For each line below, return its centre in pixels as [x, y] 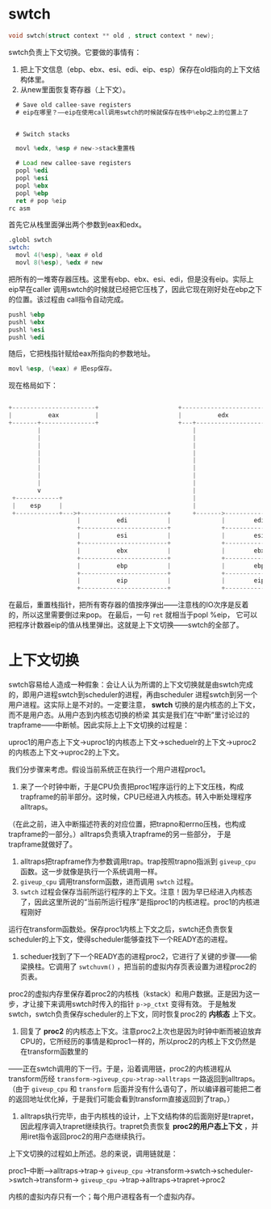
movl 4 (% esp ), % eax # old [59, 256]
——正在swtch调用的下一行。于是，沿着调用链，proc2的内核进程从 [120, 1069]
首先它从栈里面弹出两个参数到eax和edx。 [77, 225]
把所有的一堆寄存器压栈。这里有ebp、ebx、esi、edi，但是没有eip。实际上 [131, 279]
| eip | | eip [171, 581]
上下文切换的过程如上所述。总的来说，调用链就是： [93, 1154]
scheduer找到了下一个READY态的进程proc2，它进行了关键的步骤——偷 [138, 957]
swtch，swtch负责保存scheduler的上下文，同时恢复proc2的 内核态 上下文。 [134, 1014]
